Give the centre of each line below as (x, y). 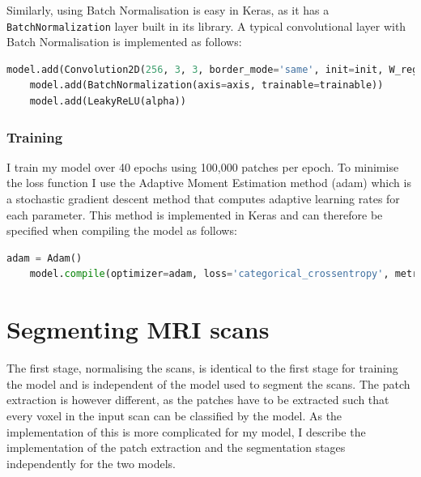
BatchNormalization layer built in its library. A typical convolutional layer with (206, 26)
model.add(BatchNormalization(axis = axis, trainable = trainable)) (206, 85)
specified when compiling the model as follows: (122, 230)
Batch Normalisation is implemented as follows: (124, 42)
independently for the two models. (91, 463)
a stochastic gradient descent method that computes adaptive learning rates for (203, 199)
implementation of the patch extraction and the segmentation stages (176, 447)
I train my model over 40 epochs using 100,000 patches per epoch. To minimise (203, 166)
